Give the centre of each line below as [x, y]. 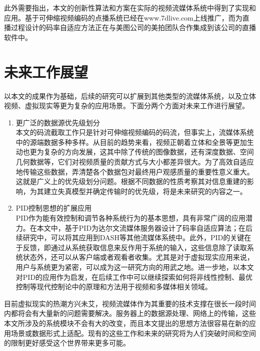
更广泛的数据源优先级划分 [58, 122]
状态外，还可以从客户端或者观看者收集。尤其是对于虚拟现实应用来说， [138, 257]
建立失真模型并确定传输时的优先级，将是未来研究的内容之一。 [145, 191]
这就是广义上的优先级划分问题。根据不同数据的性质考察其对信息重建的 [131, 181]
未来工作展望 [46, 71]
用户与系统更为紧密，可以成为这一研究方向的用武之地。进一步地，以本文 [135, 267]
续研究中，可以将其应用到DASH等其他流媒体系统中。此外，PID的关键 [130, 237]
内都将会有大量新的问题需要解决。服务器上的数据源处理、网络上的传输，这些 [130, 313]
